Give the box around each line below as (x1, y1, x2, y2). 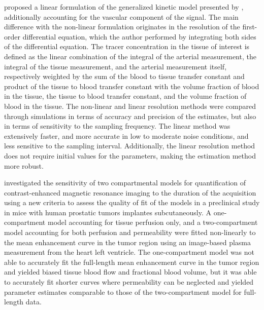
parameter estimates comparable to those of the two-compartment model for (4, 286, 242, 297)
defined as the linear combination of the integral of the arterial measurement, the (4, 51, 256, 61)
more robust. (4, 160, 44, 171)
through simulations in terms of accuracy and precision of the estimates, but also (4, 110, 256, 121)
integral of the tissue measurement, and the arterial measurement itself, (4, 61, 227, 71)
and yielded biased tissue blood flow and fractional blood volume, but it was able (4, 266, 257, 277)
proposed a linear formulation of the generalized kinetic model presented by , (4, 2, 244, 12)
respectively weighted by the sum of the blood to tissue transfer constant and (4, 71, 245, 82)
